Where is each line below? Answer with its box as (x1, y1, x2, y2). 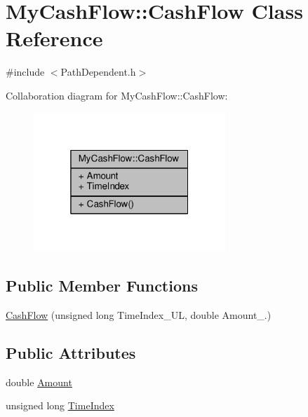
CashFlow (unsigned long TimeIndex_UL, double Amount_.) (6, 307, 272, 322)
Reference (6, 24, 103, 53)
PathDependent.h (60, 64, 136, 79)
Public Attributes (6, 341, 136, 363)
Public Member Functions (6, 275, 198, 296)
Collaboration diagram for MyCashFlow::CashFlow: (6, 88, 228, 102)
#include (6, 64, 45, 79)
